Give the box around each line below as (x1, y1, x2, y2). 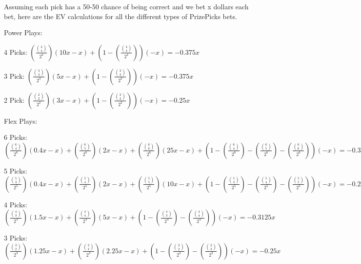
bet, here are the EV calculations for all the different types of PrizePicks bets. (4, 11, 237, 21)
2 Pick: (4, 94, 25, 105)
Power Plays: (4, 27, 42, 38)
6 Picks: (4, 132, 27, 142)
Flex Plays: (4, 115, 38, 126)
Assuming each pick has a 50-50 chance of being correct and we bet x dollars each (4, 1, 249, 11)
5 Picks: (4, 165, 27, 176)
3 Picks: (4, 233, 27, 243)
